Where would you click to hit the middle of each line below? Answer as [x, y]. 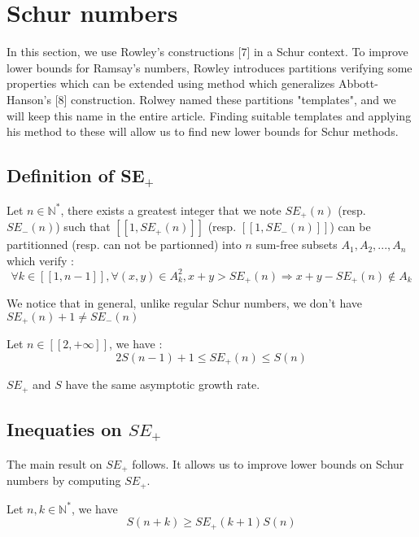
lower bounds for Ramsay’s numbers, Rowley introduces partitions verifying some [209, 67]
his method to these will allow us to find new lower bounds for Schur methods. [203, 131]
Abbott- [358, 83]
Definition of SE [76, 175]
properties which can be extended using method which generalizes [171, 83]
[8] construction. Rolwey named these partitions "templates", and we [225, 99]
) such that [83, 227]
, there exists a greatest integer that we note [171, 210]
